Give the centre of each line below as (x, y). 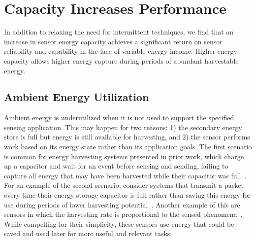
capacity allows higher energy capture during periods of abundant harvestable (121, 60)
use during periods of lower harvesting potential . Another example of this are (122, 204)
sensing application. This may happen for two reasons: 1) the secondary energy (123, 127)
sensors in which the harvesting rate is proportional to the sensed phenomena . (123, 214)
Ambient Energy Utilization (77, 97)
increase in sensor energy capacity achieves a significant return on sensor (113, 41)
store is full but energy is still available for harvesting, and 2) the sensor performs (127, 137)
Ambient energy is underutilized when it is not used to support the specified (119, 118)
